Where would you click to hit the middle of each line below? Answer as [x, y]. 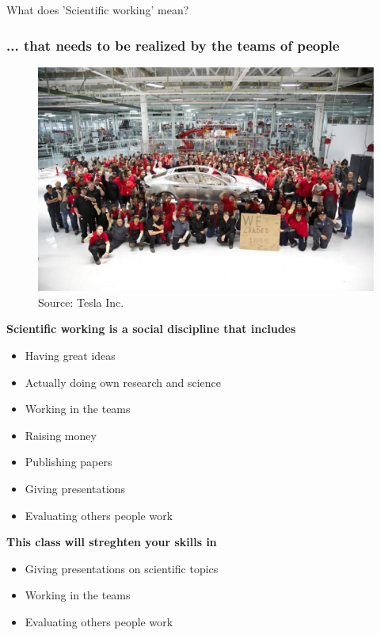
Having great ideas [70, 355]
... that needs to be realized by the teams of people [173, 45]
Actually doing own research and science [123, 382]
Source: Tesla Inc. [81, 302]
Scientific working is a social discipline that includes [151, 329]
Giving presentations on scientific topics [122, 568]
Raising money [61, 435]
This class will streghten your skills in [112, 542]
